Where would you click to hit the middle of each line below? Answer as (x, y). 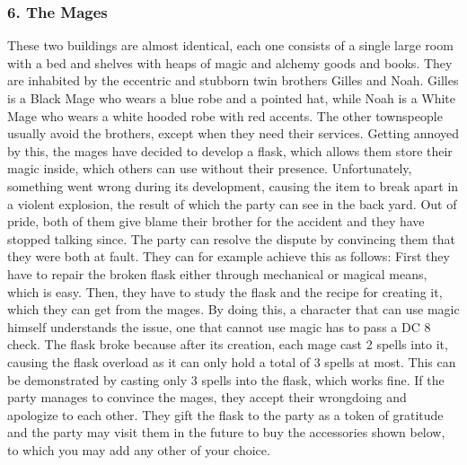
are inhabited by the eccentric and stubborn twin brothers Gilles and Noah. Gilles (233, 80)
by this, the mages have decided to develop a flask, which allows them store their (230, 150)
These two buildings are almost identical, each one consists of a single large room (230, 45)
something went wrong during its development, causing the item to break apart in (233, 185)
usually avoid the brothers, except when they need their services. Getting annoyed (233, 133)
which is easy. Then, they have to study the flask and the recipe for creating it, (225, 291)
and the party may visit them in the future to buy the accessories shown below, (226, 432)
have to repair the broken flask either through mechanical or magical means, (217, 273)
